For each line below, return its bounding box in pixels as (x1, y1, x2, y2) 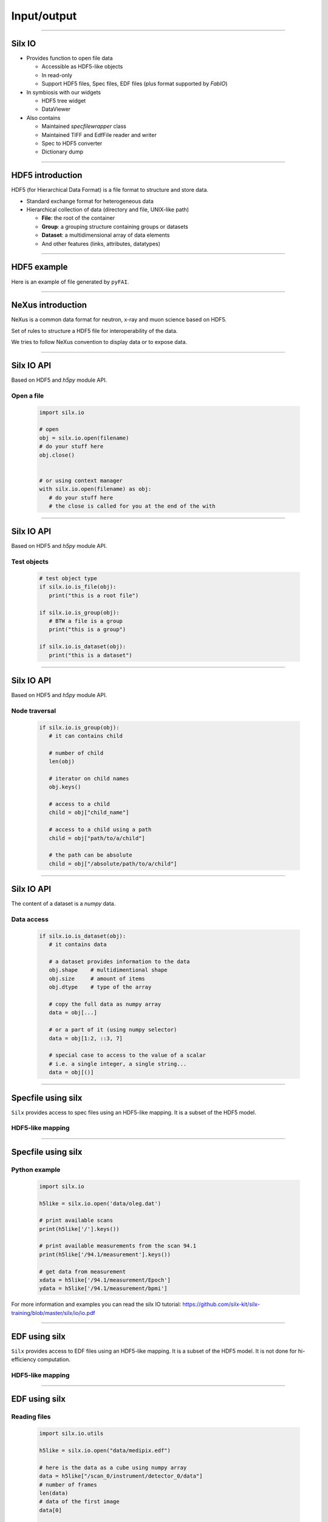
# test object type (39, 575, 97, 581)
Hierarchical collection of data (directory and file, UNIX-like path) (26, 206, 190, 213)
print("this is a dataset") (49, 651, 133, 659)
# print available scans (39, 1217, 114, 1224)
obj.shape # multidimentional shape (49, 967, 168, 973)
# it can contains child (49, 732, 123, 739)
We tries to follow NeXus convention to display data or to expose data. (11, 338, 188, 346)
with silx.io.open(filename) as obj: (39, 486, 152, 493)
